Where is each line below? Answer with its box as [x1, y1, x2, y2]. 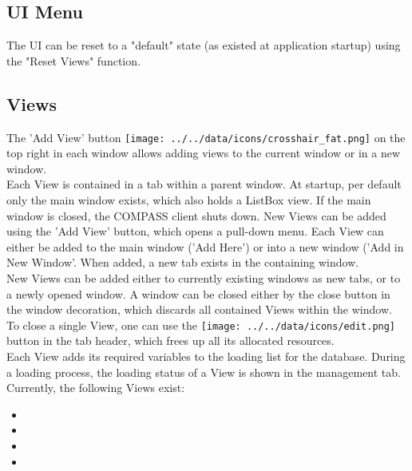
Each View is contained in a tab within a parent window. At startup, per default [6, 176, 402, 192]
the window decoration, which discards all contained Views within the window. [6, 301, 392, 318]
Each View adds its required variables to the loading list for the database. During [6, 348, 406, 365]
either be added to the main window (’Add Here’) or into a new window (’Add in [6, 238, 404, 255]
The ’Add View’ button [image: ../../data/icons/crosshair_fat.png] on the [6, 129, 406, 145]
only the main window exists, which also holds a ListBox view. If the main [6, 192, 371, 208]
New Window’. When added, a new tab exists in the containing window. [6, 254, 359, 271]
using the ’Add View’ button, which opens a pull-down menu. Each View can [6, 223, 384, 239]
